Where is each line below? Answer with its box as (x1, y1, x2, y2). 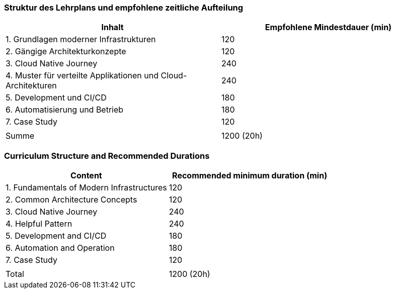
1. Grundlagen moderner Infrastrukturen (6, 34, 156, 45)
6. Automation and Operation (6, 243, 115, 253)
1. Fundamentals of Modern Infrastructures (6, 182, 167, 193)
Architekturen (6, 80, 57, 91)
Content (70, 170, 102, 181)
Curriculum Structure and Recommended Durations (4, 150, 210, 161)
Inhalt (101, 22, 124, 33)
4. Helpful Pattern (6, 219, 72, 229)
